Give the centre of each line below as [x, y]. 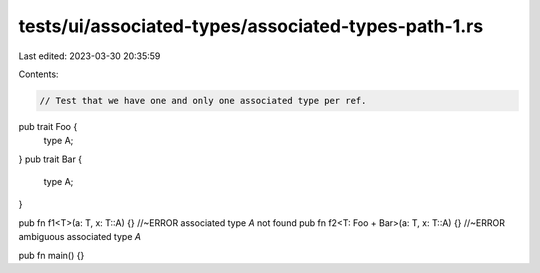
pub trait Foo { [48, 126]
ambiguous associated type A [80, 237]
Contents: [38, 74]
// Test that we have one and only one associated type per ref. [203, 100]
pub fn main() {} [51, 255]
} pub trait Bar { [50, 159]
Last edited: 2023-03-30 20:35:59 [89, 56]
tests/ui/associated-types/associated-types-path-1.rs [251, 26]
